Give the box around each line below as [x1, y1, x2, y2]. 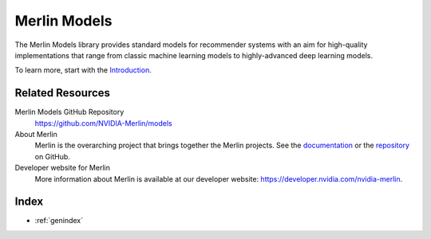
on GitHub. [34, 151, 71, 161]
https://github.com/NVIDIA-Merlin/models [34, 118, 172, 127]
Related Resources [14, 86, 111, 100]
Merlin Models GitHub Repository [14, 108, 125, 117]
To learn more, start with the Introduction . [14, 65, 152, 75]
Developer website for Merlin [14, 163, 111, 173]
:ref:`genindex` [34, 216, 84, 225]
